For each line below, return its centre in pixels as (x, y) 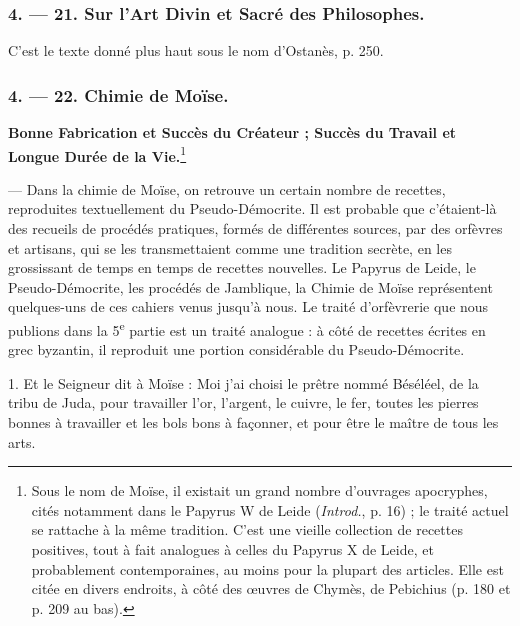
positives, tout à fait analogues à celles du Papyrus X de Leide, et (232, 549)
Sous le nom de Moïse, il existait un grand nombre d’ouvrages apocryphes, (259, 490)
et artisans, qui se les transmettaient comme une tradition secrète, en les (230, 247)
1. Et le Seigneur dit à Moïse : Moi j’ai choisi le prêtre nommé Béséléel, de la (243, 382)
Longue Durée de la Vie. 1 (97, 154)
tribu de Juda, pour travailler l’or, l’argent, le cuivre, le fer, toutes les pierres (243, 402)
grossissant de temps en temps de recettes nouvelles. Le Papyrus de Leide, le (242, 267)
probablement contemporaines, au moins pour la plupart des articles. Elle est (267, 568)
